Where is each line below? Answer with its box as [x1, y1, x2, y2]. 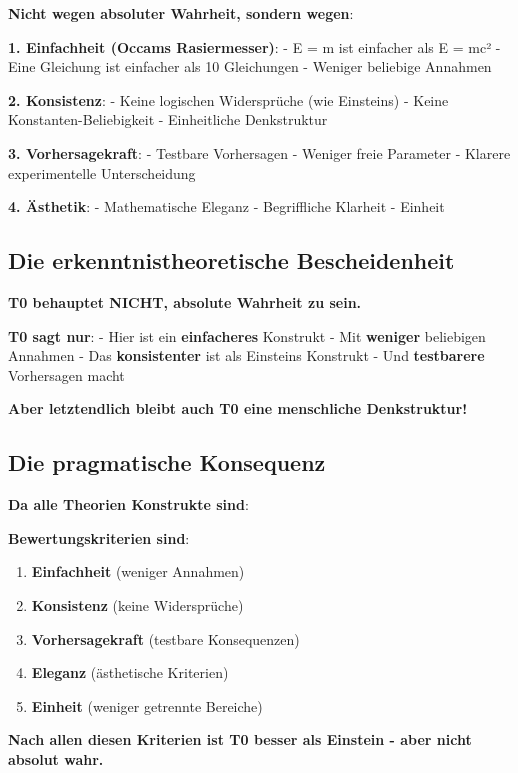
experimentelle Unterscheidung [8, 162, 196, 183]
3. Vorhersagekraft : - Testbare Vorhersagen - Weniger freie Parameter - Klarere [8, 142, 511, 163]
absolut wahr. [8, 748, 104, 769]
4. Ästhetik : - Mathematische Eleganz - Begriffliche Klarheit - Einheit [8, 196, 445, 217]
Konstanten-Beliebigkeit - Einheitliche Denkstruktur [8, 109, 328, 130]
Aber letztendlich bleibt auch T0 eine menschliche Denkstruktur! [8, 398, 468, 419]
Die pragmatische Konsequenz [8, 447, 326, 478]
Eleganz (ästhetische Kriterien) [31, 662, 229, 683]
